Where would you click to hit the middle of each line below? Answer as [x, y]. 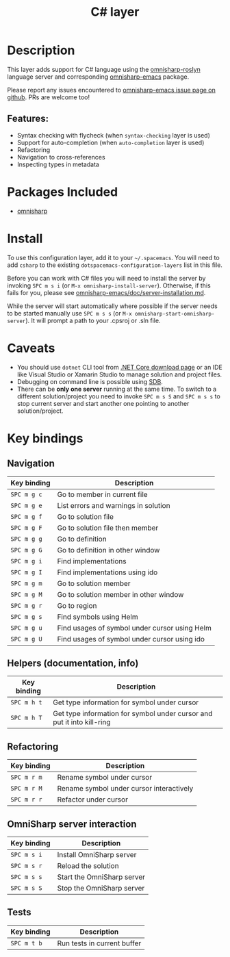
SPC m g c [26, 494]
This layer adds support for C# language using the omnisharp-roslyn [104, 69]
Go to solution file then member [108, 528]
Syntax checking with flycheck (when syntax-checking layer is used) [114, 135]
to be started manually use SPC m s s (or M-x [69, 313]
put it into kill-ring [82, 722]
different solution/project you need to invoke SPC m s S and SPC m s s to [118, 396]
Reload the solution [88, 866]
